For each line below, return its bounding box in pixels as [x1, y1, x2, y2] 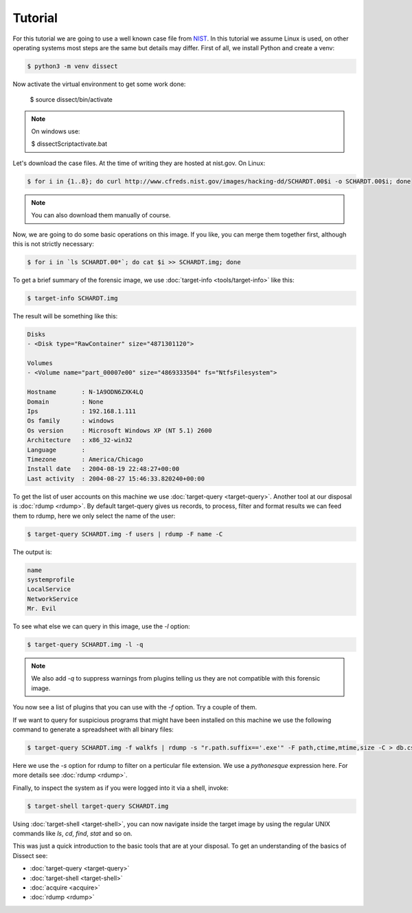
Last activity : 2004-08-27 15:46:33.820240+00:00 [27, 474, 205, 483]
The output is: [12, 547, 52, 556]
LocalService [27, 585, 71, 593]
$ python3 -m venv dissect [27, 62, 118, 70]
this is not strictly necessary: [12, 240, 94, 247]
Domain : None [27, 397, 104, 406]
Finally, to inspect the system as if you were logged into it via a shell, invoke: [12, 784, 229, 792]
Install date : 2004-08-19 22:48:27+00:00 [27, 465, 180, 473]
